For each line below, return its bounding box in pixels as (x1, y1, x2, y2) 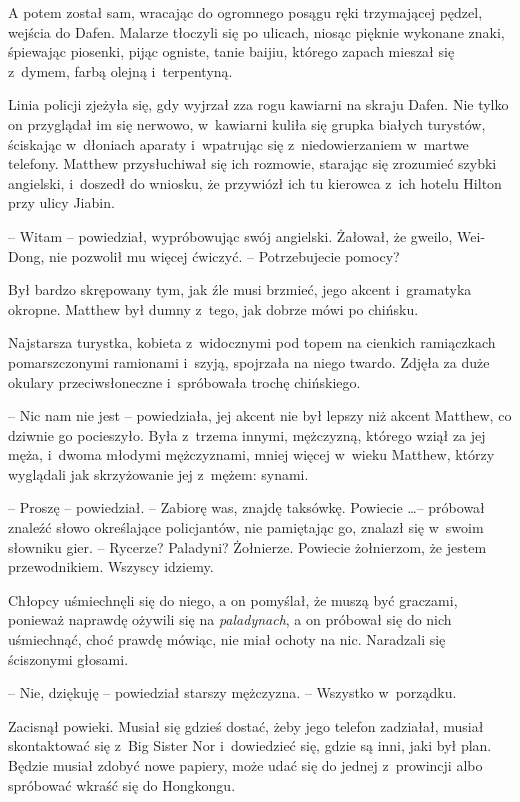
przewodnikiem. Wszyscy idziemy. (8, 556, 214, 577)
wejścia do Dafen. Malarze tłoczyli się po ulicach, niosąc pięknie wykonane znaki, (8, 21, 505, 42)
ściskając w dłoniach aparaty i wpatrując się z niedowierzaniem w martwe (8, 133, 469, 154)
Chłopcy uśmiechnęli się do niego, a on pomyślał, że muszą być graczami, (8, 589, 458, 610)
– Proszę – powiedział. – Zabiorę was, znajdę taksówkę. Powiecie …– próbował (8, 497, 485, 518)
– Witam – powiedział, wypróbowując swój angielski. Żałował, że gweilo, (8, 225, 453, 246)
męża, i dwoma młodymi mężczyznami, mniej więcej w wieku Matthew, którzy (8, 444, 495, 465)
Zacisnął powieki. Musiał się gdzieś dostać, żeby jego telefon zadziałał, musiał (8, 715, 484, 736)
